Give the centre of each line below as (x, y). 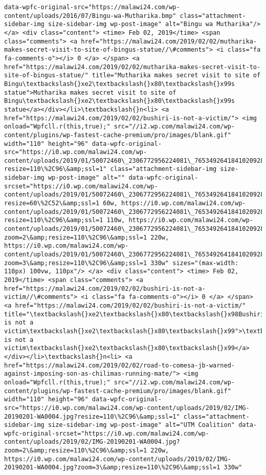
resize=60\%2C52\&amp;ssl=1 (52, 203)
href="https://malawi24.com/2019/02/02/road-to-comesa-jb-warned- (120, 365)
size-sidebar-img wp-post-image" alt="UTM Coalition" (141, 425)
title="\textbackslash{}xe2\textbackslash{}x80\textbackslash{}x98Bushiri (134, 314)
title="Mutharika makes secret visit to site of (176, 75)
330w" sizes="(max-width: (195, 263)
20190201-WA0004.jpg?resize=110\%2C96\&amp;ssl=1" (92, 416)
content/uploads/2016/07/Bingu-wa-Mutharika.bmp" (90, 16)
